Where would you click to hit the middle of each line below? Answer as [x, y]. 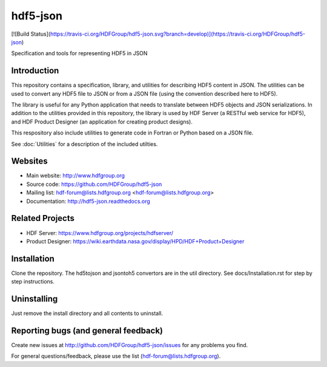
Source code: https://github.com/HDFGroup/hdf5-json [94, 184]
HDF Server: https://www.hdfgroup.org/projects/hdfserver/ [100, 233]
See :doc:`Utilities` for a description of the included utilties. [84, 144]
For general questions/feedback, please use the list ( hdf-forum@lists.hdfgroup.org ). [116, 356]
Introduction [35, 71]
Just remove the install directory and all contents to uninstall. [87, 313]
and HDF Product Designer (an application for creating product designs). [102, 122]
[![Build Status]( [31, 34]
